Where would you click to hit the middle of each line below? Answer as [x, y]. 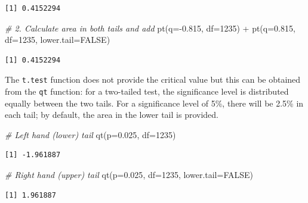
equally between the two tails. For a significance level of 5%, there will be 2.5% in [154, 103]
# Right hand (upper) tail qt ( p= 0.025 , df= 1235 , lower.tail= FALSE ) [129, 175]
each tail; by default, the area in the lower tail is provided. [112, 115]
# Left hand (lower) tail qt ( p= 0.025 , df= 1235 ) [90, 134]
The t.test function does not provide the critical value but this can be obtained [153, 79]
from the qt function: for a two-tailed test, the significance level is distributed [147, 91]
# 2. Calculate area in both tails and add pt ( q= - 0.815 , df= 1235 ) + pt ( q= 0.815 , [150, 28]
